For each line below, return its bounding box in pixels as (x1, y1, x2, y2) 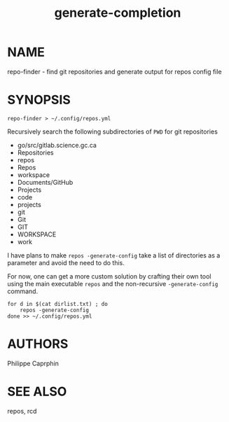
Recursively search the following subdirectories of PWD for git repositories (7, 127, 218, 136)
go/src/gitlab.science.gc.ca (17, 141, 97, 149)
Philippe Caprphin (7, 359, 60, 367)
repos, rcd (7, 407, 37, 415)
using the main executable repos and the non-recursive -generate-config (7, 279, 218, 288)
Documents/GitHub (17, 178, 74, 186)
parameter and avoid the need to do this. (7, 258, 125, 267)
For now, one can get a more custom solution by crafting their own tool (7, 272, 211, 281)
